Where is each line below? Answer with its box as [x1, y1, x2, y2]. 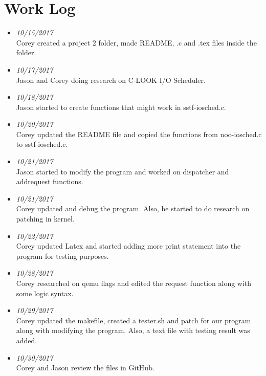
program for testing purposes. [16, 250, 109, 261]
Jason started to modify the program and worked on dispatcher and [16, 166, 229, 176]
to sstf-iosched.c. [16, 139, 68, 149]
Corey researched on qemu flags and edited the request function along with [16, 278, 252, 288]
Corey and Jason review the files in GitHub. [16, 362, 154, 373]
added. [16, 335, 37, 345]
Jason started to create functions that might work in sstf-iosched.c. [16, 101, 226, 112]
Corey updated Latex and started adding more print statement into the [16, 240, 241, 251]
